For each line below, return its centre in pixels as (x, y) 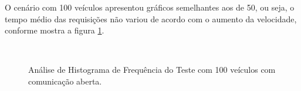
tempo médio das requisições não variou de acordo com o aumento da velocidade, (151, 18)
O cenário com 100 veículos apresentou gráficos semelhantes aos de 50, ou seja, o (150, 7)
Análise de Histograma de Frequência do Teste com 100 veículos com (152, 70)
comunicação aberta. (65, 81)
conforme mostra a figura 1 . (55, 30)
